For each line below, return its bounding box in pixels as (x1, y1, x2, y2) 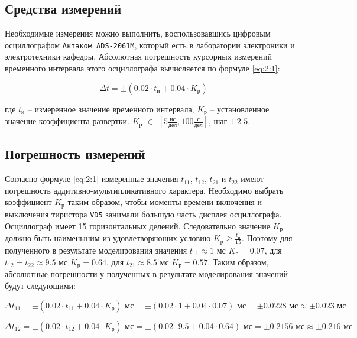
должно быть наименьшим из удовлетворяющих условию (5, 232, 211, 244)
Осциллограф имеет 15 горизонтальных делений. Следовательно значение (5, 219, 270, 232)
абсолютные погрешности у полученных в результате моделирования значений (5, 268, 288, 280)
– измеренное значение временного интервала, (27, 102, 194, 115)
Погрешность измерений (5, 145, 145, 163)
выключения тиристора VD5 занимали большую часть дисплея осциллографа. (5, 207, 282, 220)
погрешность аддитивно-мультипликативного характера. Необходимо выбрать (5, 184, 284, 196)
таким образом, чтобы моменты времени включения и (67, 196, 262, 208)
